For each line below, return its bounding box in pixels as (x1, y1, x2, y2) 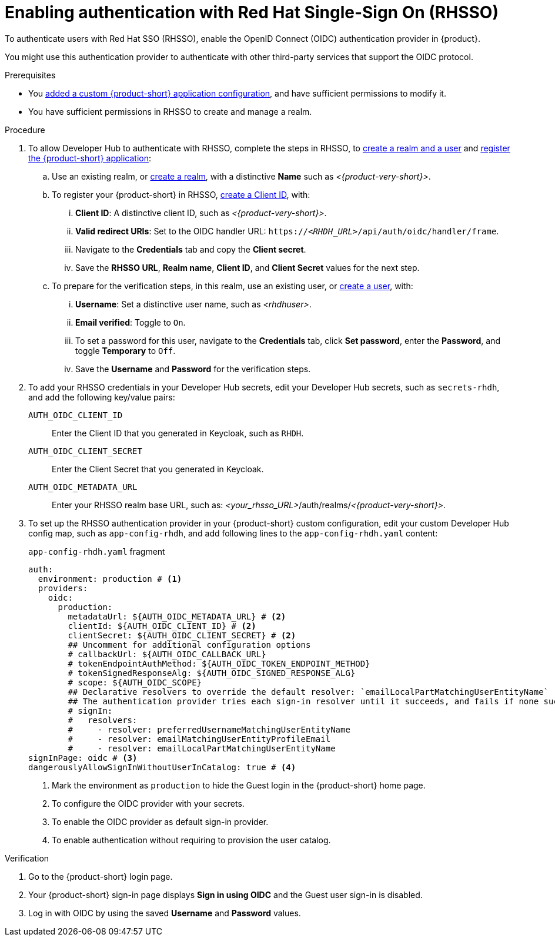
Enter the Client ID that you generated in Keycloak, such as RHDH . (52, 428, 304, 438)
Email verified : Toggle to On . (75, 317, 186, 327)
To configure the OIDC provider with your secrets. (52, 798, 245, 809)
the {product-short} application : (28, 153, 152, 163)
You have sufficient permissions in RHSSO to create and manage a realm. (28, 106, 312, 117)
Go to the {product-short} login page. (28, 871, 173, 882)
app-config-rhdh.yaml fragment (28, 546, 165, 556)
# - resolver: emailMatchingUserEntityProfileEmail (68, 734, 331, 744)
